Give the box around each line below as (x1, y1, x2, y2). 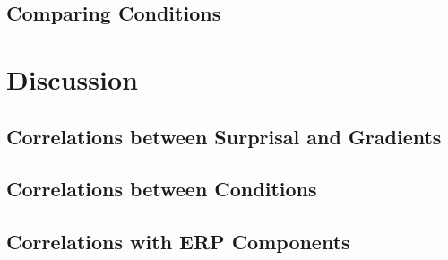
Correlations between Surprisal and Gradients (6, 122, 442, 150)
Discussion (6, 60, 138, 97)
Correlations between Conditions (6, 175, 317, 203)
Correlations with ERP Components (6, 228, 350, 256)
